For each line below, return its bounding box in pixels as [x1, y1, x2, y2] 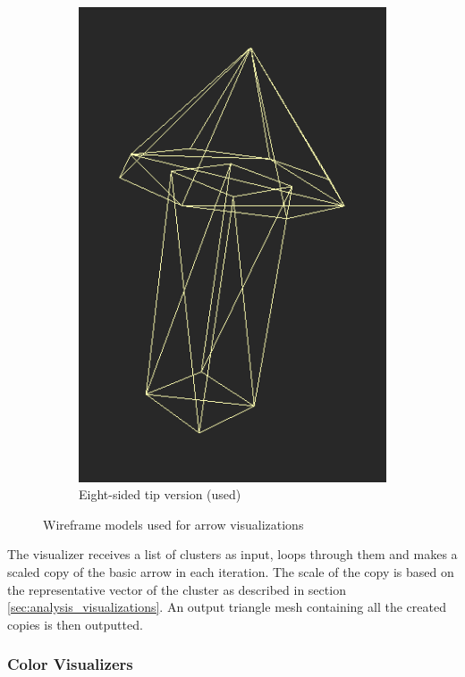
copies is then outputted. [7, 614, 143, 633]
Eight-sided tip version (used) [79, 485, 241, 504]
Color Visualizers [7, 653, 133, 675]
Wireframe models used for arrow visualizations [43, 514, 304, 533]
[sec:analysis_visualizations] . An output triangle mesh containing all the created [7, 598, 446, 616]
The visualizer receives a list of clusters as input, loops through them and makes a [7, 545, 458, 564]
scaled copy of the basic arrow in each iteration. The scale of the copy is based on [7, 563, 454, 581]
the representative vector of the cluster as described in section [7, 580, 346, 598]
